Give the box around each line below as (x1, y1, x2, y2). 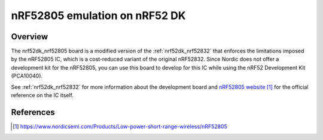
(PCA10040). (11, 72, 43, 80)
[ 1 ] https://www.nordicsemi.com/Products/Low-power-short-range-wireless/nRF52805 (13, 123, 227, 130)
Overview (11, 32, 48, 42)
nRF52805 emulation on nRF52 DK (11, 9, 186, 22)
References (11, 107, 55, 117)
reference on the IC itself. (11, 92, 74, 99)
